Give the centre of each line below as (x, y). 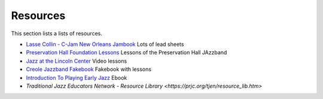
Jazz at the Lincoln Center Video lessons (77, 61)
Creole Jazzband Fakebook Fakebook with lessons (89, 69)
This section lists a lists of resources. (57, 33)
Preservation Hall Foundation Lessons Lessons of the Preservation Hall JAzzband (127, 52)
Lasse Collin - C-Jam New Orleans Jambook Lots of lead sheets (105, 44)
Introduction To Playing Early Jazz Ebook (77, 78)
